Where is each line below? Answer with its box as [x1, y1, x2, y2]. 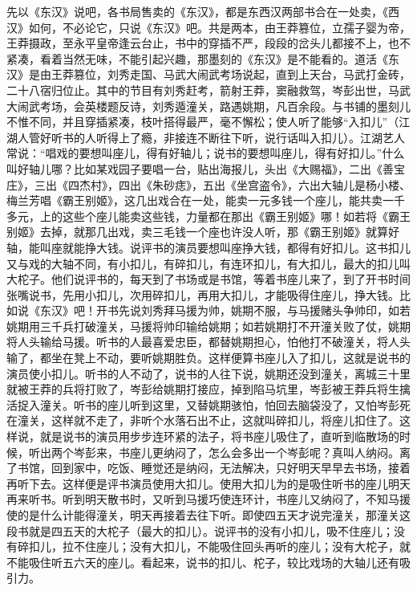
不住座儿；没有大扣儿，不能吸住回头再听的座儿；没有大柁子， [73, 538, 399, 555]
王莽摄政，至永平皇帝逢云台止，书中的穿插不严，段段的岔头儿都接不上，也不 [6, 35, 411, 51]
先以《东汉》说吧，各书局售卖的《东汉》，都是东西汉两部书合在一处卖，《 [6, 3, 388, 19]
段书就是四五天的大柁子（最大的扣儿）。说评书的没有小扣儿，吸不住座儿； [6, 522, 394, 539]
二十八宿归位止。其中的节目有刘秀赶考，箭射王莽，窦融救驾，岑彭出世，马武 [6, 81, 411, 98]
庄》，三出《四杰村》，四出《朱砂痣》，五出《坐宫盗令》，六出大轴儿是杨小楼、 [6, 176, 411, 193]
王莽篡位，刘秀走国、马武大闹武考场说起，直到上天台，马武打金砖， [51, 66, 411, 83]
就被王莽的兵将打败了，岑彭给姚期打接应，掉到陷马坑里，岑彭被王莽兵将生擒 [6, 381, 411, 397]
